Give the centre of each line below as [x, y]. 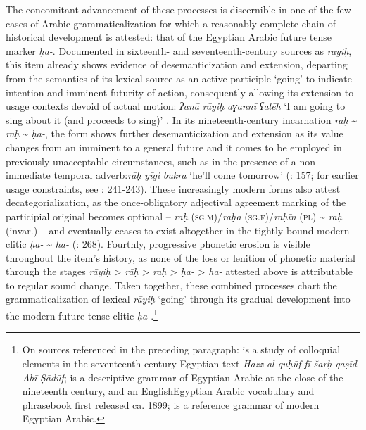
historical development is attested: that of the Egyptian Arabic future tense [169, 37]
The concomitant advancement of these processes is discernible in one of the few [178, 9]
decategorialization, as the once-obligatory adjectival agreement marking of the [176, 202]
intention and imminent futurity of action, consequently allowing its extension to [180, 92]
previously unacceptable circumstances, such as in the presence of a [151, 161]
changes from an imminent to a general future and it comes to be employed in [174, 147]
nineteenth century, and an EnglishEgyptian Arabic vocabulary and [168, 391]
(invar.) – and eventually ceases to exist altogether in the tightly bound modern [178, 230]
